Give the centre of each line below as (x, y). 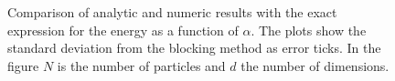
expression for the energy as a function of (123, 30)
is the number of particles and (141, 65)
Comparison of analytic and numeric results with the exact (172, 12)
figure (23, 65)
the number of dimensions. (315, 65)
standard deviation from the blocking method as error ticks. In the (194, 48)
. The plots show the (309, 30)
